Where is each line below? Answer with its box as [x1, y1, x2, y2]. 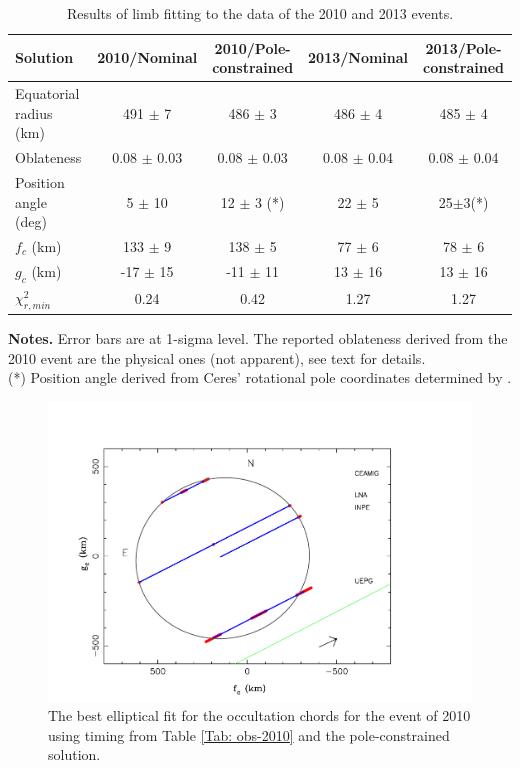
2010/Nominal [97, 47, 198, 68]
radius [15, 102, 53, 123]
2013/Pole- [425, 37, 502, 58]
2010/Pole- [214, 37, 291, 58]
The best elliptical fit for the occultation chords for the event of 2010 [48, 705, 471, 726]
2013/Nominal [308, 47, 409, 68]
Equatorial [15, 83, 80, 104]
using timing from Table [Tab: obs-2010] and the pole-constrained [48, 724, 450, 745]
